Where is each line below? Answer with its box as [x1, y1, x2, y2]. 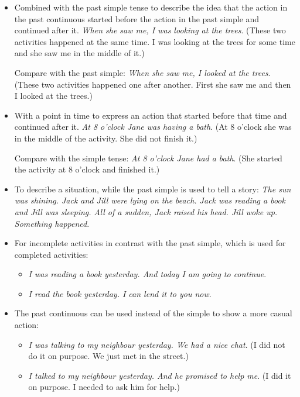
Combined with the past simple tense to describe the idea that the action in [14, 1, 288, 13]
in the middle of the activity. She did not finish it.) [14, 132, 197, 144]
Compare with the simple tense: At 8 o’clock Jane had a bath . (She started [14, 151, 282, 164]
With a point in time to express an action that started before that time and [14, 109, 287, 121]
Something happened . [14, 217, 90, 229]
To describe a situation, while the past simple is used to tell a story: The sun [14, 182, 291, 195]
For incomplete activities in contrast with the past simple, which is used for [14, 237, 286, 249]
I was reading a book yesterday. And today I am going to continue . [28, 268, 267, 280]
